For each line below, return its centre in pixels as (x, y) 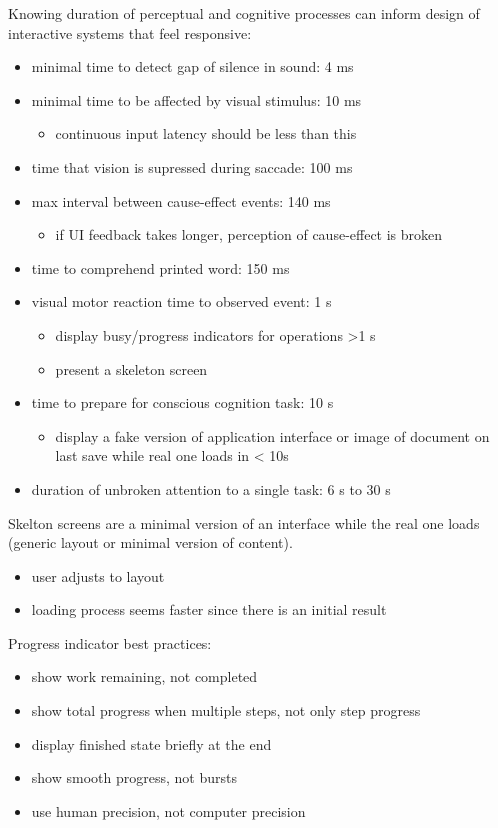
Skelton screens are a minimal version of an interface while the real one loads (244, 522)
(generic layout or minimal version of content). (150, 542)
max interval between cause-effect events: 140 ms (181, 200)
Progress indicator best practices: (110, 642)
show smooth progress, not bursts (134, 777)
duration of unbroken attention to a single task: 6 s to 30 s (211, 488)
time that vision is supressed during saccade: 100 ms (192, 166)
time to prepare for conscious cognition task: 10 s (182, 402)
